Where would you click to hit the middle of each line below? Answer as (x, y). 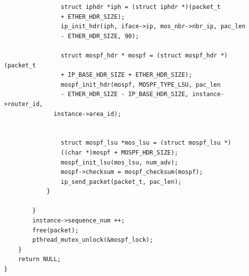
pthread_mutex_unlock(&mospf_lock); (93, 240)
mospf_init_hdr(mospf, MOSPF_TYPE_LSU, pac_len (141, 84)
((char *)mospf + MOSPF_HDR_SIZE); (119, 152)
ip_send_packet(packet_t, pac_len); (121, 182)
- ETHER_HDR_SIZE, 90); (100, 36)
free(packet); (56, 230)
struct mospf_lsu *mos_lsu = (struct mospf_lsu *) (146, 143)
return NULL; (39, 259)
